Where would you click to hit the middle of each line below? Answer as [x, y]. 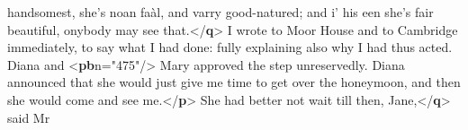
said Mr [29, 117]
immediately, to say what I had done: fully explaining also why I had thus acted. [230, 47]
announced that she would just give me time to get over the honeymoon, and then [234, 82]
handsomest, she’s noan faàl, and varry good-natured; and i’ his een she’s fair [220, 12]
